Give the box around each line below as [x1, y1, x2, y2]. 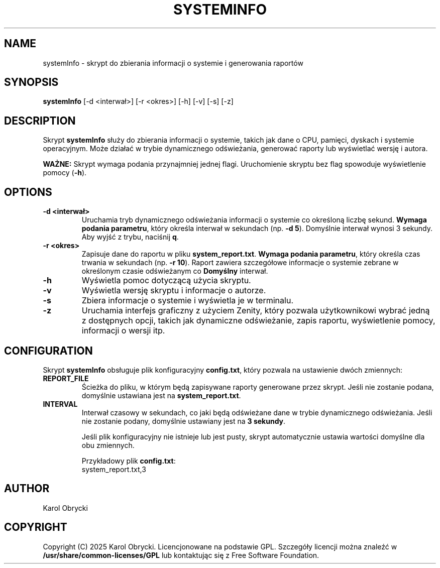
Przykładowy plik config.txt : [81, 456, 176, 465]
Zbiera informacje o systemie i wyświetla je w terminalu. [81, 295, 293, 306]
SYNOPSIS [4, 76, 59, 89]
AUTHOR [4, 482, 50, 495]
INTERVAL [43, 399, 78, 408]
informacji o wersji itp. [81, 325, 165, 336]
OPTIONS [4, 185, 52, 198]
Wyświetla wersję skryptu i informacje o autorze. [81, 285, 266, 296]
